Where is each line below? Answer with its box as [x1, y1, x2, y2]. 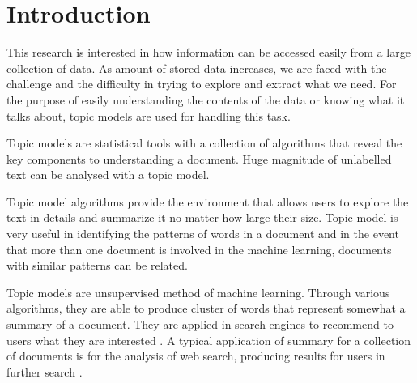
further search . [6, 363, 83, 380]
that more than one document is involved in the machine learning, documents [6, 240, 392, 257]
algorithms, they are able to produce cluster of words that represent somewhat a [6, 300, 406, 317]
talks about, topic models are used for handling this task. [6, 107, 291, 124]
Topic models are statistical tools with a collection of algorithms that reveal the [6, 134, 402, 151]
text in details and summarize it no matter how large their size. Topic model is [6, 209, 398, 226]
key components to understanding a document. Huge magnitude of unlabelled [6, 150, 392, 167]
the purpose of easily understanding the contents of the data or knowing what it [6, 91, 405, 108]
